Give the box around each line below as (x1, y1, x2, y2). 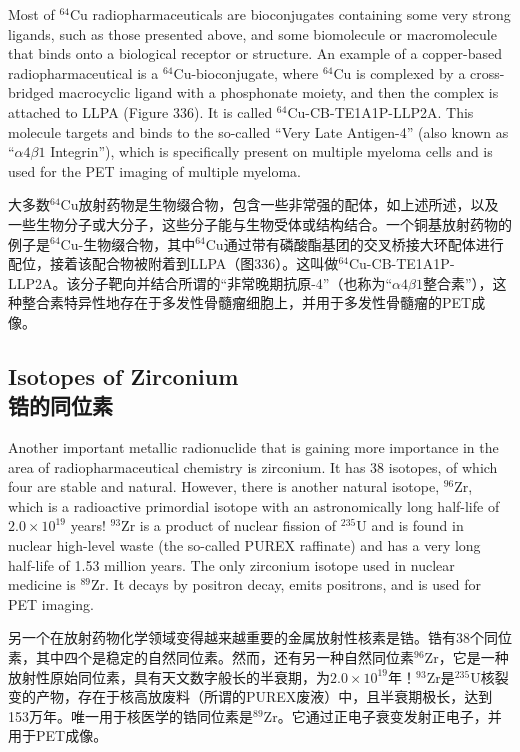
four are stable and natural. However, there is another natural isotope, (8, 476, 440, 497)
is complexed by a (356, 62, 466, 83)
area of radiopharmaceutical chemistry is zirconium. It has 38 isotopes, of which (8, 456, 498, 477)
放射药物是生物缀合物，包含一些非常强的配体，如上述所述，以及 (78, 194, 499, 215)
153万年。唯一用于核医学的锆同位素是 (8, 705, 253, 726)
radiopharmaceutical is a (8, 62, 159, 83)
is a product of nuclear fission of (139, 515, 337, 536)
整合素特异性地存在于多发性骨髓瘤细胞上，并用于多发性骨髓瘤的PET (21, 292, 472, 313)
